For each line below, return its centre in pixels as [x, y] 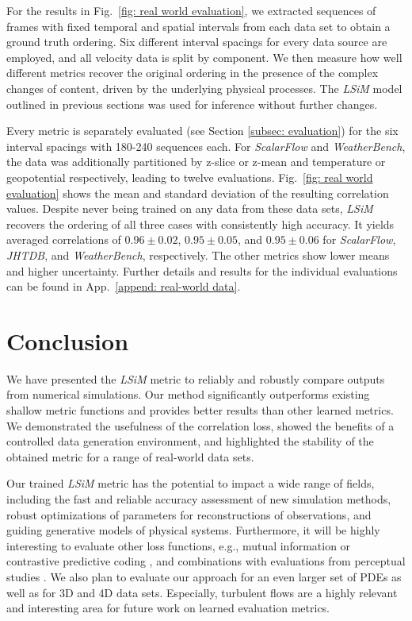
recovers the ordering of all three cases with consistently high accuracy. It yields [200, 224]
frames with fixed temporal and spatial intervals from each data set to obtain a [198, 26]
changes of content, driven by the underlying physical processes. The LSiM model [204, 88]
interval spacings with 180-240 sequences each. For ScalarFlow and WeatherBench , [206, 146]
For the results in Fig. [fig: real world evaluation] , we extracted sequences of [191, 10]
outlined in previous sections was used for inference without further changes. [192, 104]
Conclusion [68, 340]
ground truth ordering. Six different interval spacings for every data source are [197, 42]
